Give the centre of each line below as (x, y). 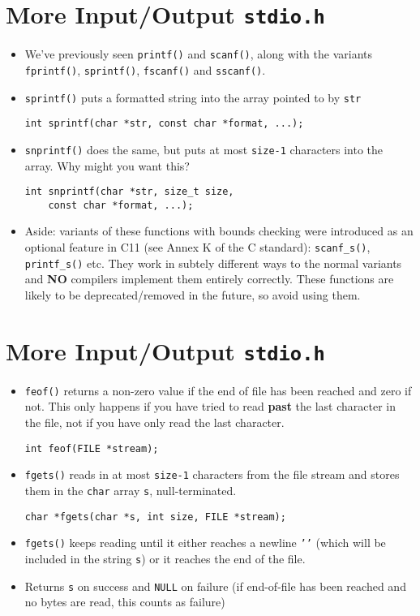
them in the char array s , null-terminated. (131, 490)
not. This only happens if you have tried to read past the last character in (210, 406)
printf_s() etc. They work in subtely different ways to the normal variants (213, 263)
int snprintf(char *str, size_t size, (129, 192)
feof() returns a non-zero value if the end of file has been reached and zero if (218, 390)
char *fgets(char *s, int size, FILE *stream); (155, 517)
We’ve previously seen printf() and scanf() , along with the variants (198, 54)
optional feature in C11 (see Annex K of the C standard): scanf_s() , (197, 247)
